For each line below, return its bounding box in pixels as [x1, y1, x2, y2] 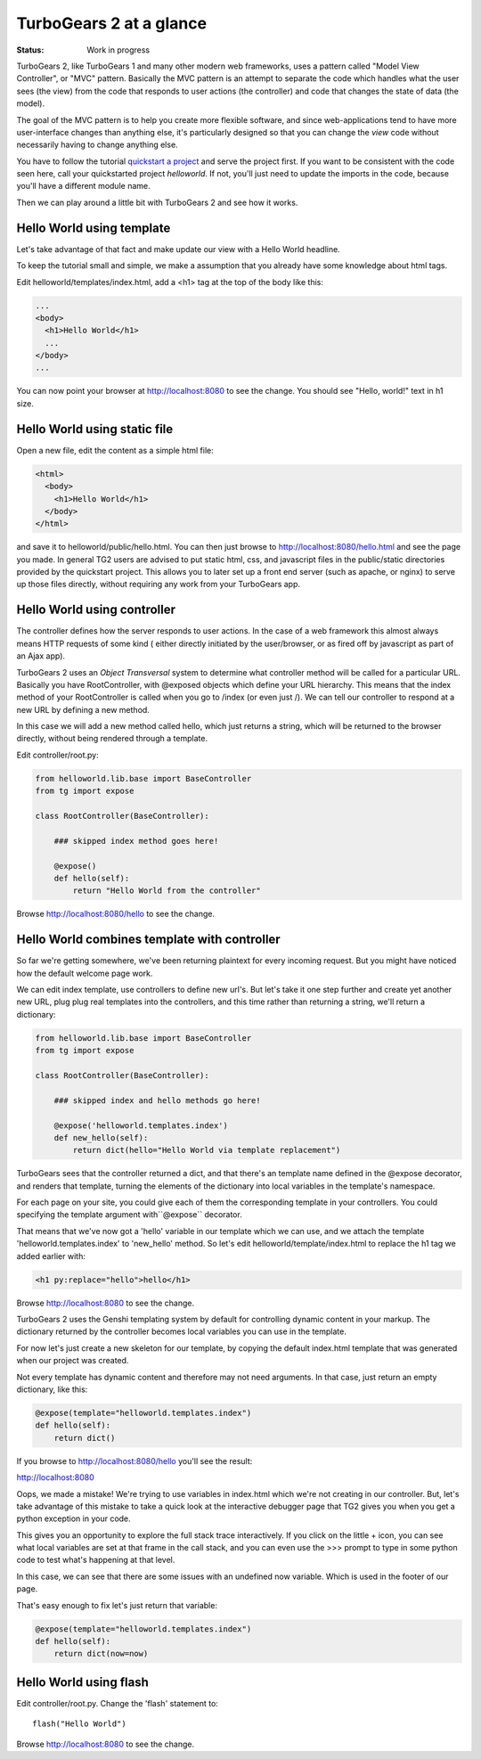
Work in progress [86, 45, 151, 55]
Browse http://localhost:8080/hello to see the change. [16, 909, 216, 920]
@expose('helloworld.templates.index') [53, 1120, 229, 1131]
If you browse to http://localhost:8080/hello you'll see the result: [16, 1455, 253, 1466]
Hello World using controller [16, 602, 176, 618]
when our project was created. [16, 1355, 129, 1366]
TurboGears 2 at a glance [16, 13, 208, 33]
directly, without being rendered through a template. [16, 733, 208, 744]
